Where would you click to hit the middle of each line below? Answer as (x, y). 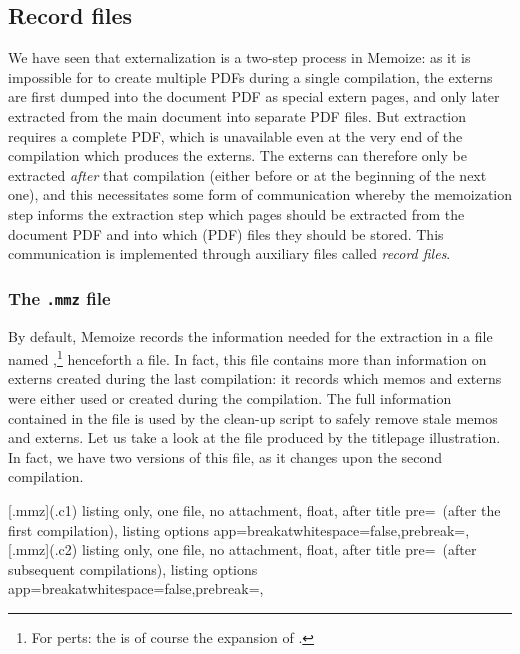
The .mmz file (59, 297)
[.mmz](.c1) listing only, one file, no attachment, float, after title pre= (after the (254, 509)
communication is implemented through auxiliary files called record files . (229, 253)
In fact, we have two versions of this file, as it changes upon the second (225, 456)
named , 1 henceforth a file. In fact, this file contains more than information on (247, 357)
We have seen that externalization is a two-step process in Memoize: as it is (239, 57)
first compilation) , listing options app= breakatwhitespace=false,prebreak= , (239, 529)
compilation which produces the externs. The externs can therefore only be (237, 155)
